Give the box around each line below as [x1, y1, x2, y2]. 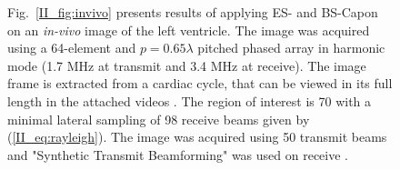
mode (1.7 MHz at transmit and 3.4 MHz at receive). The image [7, 55, 366, 75]
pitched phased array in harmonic [197, 38, 385, 57]
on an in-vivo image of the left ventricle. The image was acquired [7, 20, 370, 39]
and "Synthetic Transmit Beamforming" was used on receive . [7, 145, 349, 164]
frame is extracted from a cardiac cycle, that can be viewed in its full [7, 74, 393, 93]
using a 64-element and [7, 38, 136, 57]
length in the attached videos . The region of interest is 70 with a [7, 91, 372, 110]
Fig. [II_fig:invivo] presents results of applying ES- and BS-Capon [7, 3, 378, 21]
